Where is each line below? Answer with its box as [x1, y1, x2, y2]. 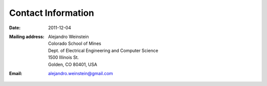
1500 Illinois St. [48, 54, 79, 60]
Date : [9, 25, 21, 31]
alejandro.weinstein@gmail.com [48, 70, 113, 76]
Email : [9, 70, 22, 76]
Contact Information [9, 7, 94, 18]
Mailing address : [9, 34, 44, 40]
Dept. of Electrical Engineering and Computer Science [48, 47, 158, 53]
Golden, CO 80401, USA [48, 61, 97, 67]
